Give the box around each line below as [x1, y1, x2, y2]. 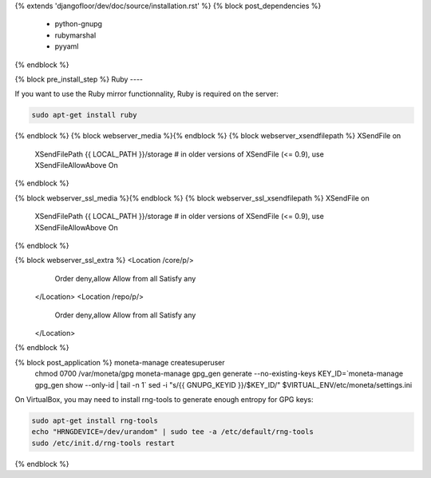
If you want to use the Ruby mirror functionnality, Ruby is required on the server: [14, 89, 279, 99]
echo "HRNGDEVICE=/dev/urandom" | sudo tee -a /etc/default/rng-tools [31, 428, 314, 436]
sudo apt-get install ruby [31, 110, 137, 120]
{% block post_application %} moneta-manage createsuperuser [14, 357, 225, 367]
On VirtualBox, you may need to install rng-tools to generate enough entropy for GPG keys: [14, 394, 314, 404]
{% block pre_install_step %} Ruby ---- [14, 74, 144, 84]
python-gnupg [54, 19, 103, 29]
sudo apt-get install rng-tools [31, 416, 159, 425]
